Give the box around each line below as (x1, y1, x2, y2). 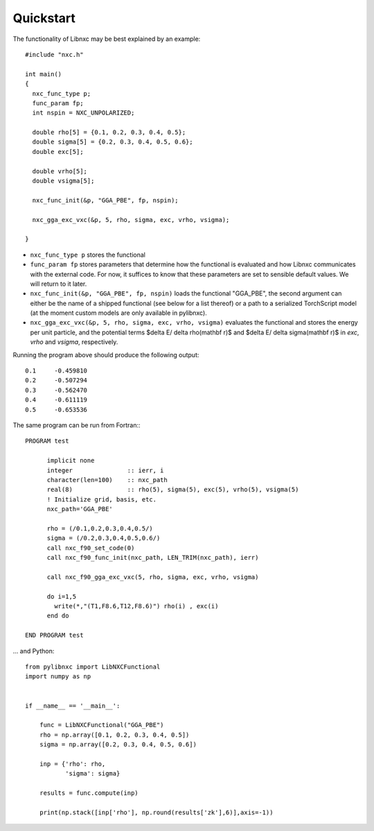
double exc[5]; (32, 148, 84, 155)
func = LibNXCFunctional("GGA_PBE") (39, 721, 164, 729)
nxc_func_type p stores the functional (30, 250, 145, 259)
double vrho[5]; (32, 167, 88, 175)
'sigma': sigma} (64, 770, 121, 778)
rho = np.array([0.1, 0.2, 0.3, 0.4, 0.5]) (39, 730, 190, 739)
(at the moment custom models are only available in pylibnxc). (30, 309, 207, 317)
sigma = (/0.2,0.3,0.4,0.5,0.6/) (46, 534, 161, 542)
